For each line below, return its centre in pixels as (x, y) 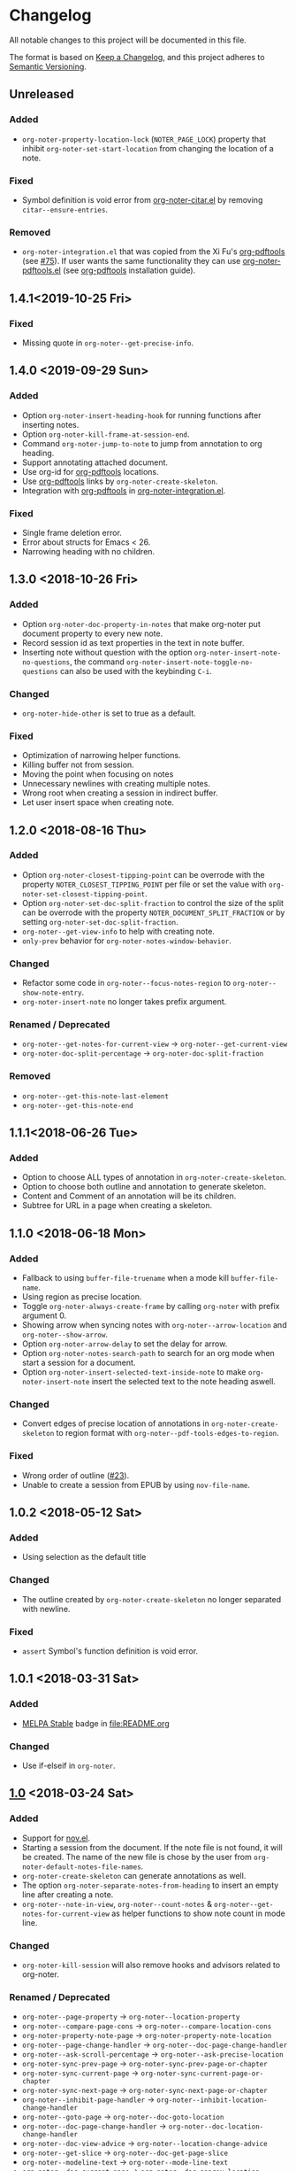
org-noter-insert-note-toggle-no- (190, 662)
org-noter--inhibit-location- (212, 2100)
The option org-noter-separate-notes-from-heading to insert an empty (150, 1885)
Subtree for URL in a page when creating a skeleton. (117, 1206)
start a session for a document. (79, 1363)
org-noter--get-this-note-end (78, 1105)
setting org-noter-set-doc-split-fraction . (100, 921)
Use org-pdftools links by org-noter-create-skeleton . (120, 481)
